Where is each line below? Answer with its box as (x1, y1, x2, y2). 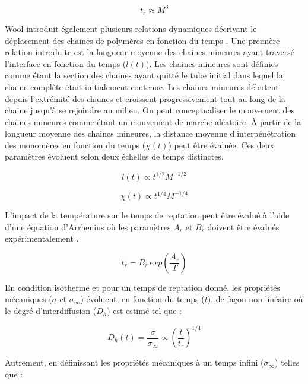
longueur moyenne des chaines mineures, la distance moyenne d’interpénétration (5, 127, 296, 139)
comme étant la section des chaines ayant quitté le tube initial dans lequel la (5, 69, 283, 81)
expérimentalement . (5, 232, 79, 245)
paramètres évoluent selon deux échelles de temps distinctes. (5, 150, 224, 163)
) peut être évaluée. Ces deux (168, 138, 274, 151)
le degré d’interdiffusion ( (5, 304, 97, 317)
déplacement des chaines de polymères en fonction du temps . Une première (5, 34, 280, 46)
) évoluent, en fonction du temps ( (80, 293, 205, 305)
